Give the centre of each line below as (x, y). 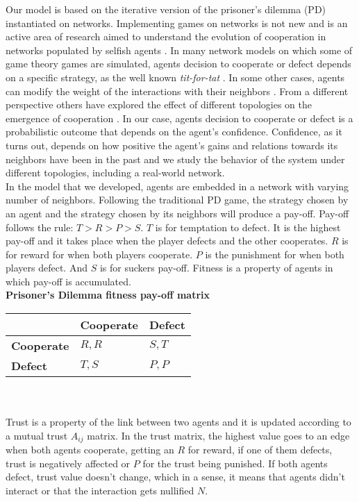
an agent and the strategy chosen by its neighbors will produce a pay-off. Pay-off (177, 213)
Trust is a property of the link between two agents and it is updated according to (178, 422)
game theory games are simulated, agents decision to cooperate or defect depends (178, 64)
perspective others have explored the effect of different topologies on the (159, 104)
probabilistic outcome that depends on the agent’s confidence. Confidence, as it (174, 132)
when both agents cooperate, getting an (90, 450)
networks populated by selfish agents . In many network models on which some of (179, 50)
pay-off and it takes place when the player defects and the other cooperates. (167, 241)
